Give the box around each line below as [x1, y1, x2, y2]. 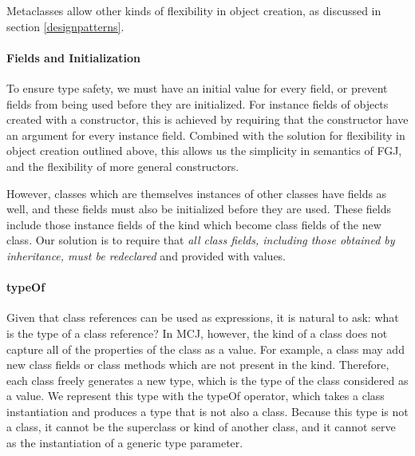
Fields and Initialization [6, 49, 140, 65]
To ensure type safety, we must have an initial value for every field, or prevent [6, 79, 388, 96]
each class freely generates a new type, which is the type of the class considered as [6, 371, 409, 388]
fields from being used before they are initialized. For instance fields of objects [6, 95, 389, 112]
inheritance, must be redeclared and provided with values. [6, 247, 287, 264]
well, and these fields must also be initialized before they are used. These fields [6, 200, 392, 217]
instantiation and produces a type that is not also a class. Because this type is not [6, 402, 409, 419]
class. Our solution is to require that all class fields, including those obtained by [6, 232, 395, 248]
